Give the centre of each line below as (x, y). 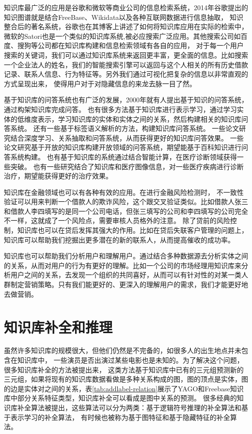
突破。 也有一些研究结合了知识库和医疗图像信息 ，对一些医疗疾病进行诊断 (127, 166)
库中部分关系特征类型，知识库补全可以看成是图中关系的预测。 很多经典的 (120, 398)
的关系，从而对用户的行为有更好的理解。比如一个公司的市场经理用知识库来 (123, 265)
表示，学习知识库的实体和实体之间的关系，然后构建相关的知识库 (139, 119)
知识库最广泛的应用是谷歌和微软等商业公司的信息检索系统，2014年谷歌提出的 (126, 7)
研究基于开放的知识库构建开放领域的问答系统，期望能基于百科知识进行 (129, 147)
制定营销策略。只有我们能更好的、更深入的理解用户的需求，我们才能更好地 (129, 284)
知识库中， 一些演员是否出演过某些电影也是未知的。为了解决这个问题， (130, 360)
